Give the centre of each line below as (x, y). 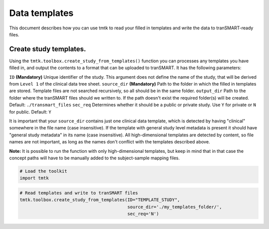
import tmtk (34, 178)
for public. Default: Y (30, 112)
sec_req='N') (143, 214)
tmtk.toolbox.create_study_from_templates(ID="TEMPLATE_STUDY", (100, 200)
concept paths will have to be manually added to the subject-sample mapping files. (95, 158)
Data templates (41, 13)
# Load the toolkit (43, 171)
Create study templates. (48, 49)
